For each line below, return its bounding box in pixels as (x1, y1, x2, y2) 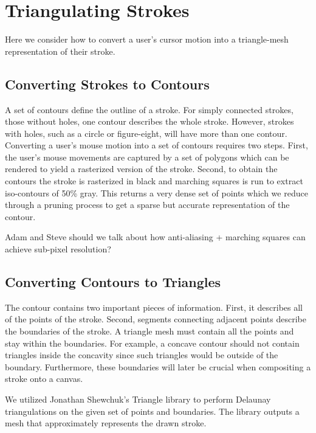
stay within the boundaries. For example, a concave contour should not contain (5, 336, 300, 349)
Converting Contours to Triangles (5, 272, 221, 291)
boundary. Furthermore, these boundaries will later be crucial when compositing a (5, 360, 311, 373)
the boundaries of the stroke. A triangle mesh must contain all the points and (5, 325, 294, 338)
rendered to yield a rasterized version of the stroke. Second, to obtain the (5, 162, 278, 175)
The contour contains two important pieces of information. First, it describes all (5, 300, 303, 313)
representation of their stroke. (5, 44, 115, 57)
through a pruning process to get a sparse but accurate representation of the (5, 198, 290, 211)
